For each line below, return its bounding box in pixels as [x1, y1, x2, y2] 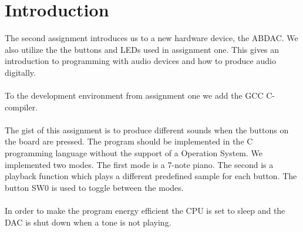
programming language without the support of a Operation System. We [5, 147, 263, 159]
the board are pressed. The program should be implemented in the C [5, 135, 253, 147]
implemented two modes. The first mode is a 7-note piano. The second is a [5, 158, 274, 170]
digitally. [5, 66, 36, 78]
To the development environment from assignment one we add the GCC [5, 89, 264, 102]
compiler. [5, 100, 38, 113]
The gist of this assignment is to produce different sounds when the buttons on [5, 123, 289, 136]
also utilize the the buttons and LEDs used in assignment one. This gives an [5, 43, 280, 55]
